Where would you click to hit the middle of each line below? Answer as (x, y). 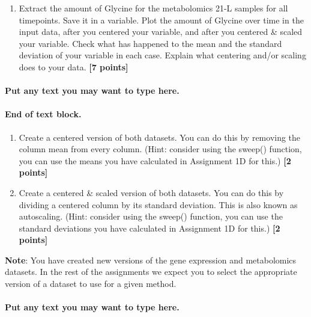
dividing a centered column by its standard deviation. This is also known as (158, 204)
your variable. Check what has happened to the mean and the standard (150, 43)
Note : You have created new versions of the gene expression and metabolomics (151, 260)
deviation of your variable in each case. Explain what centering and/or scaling (162, 55)
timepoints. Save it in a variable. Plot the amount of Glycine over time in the (161, 20)
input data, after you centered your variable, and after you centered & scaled (161, 32)
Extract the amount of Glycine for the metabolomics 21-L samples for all (153, 8)
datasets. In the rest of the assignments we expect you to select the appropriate (151, 272)
